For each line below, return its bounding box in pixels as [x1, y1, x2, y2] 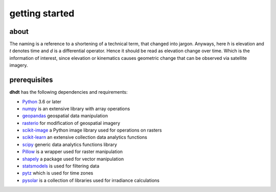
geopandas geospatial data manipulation [22, 113, 108, 119]
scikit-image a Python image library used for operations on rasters [22, 127, 162, 133]
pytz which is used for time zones [22, 170, 94, 176]
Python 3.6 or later [22, 98, 61, 104]
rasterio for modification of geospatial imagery [22, 120, 120, 126]
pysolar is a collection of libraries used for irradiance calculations [22, 177, 159, 183]
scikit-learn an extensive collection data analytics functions [22, 134, 148, 140]
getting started [9, 8, 75, 19]
